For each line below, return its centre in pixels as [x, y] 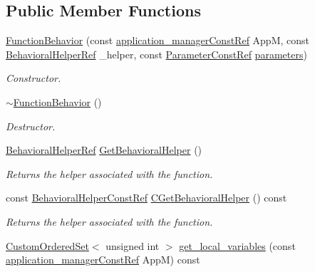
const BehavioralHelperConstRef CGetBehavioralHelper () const [146, 198]
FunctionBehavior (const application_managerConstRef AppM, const [158, 40]
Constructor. [33, 78]
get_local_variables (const [237, 245]
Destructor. [31, 126]
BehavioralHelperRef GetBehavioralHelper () [104, 150]
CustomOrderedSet [47, 245]
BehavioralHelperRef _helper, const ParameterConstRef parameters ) [156, 54]
